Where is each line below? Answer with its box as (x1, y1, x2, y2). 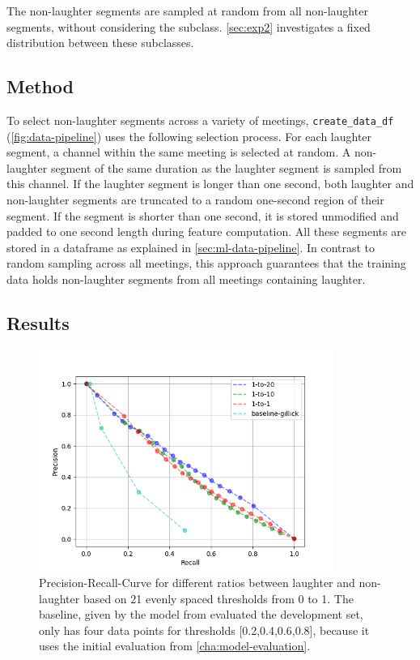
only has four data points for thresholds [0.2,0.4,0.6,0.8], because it (39, 621, 370, 638)
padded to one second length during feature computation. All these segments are (6, 223, 406, 240)
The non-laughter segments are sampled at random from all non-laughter (6, 2, 368, 19)
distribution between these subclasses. (6, 34, 194, 51)
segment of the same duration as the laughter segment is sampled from (50, 159, 402, 176)
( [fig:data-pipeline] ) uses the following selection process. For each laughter (6, 127, 372, 144)
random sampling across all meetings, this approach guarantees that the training (6, 255, 406, 272)
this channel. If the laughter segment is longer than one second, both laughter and (6, 175, 414, 192)
